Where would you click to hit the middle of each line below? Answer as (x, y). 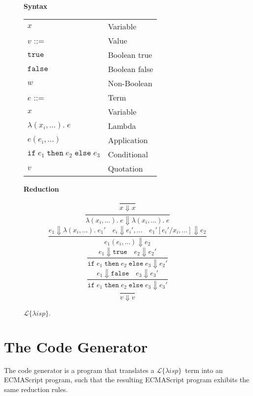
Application (128, 140)
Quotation (126, 168)
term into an (204, 370)
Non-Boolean (130, 83)
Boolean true (130, 54)
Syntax (36, 6)
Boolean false (131, 69)
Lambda (122, 125)
